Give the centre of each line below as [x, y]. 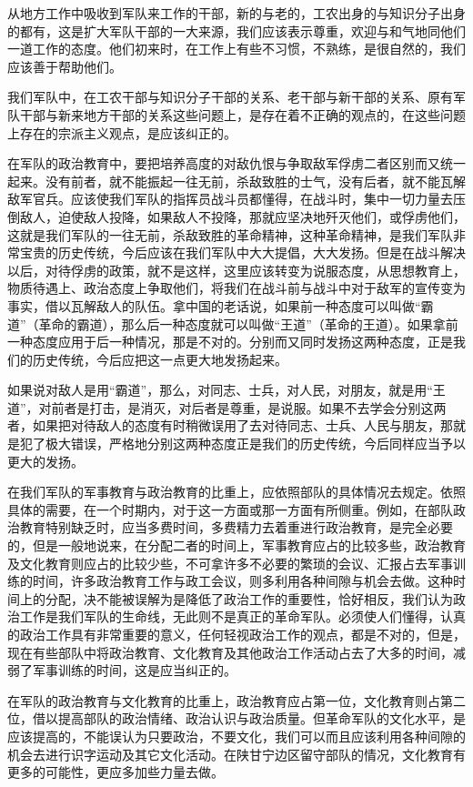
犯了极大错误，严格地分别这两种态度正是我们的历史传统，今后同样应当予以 [242, 444]
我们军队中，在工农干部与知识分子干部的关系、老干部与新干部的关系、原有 [230, 97]
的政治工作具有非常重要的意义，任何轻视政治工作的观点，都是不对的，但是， [236, 634]
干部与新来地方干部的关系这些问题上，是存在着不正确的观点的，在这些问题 [242, 114]
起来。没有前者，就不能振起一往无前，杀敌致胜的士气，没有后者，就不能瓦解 [236, 181]
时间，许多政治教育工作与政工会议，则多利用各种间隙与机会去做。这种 [242, 581]
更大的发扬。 [45, 461]
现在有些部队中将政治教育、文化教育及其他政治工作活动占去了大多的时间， [230, 652]
